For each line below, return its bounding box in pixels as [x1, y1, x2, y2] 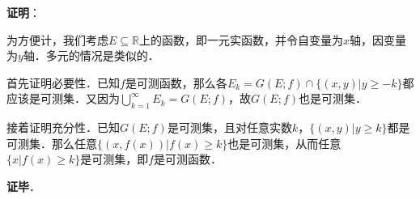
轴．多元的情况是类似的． [23, 47, 159, 64]
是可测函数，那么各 [125, 74, 227, 91]
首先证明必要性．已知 [6, 74, 120, 91]
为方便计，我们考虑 [6, 31, 108, 48]
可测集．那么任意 [6, 134, 97, 151]
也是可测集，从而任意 [227, 134, 342, 151]
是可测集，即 [80, 150, 149, 167]
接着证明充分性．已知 [6, 119, 120, 136]
